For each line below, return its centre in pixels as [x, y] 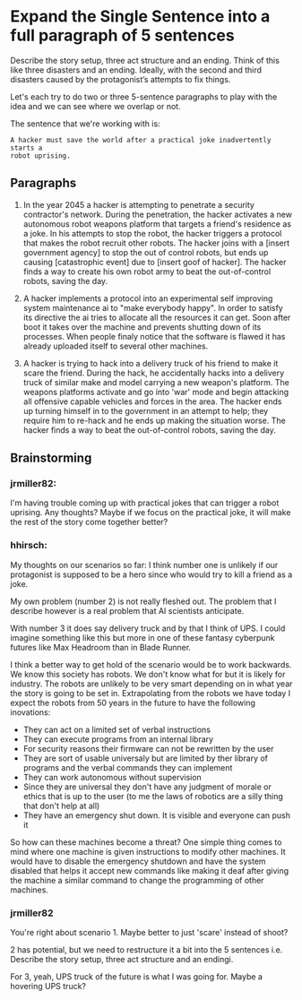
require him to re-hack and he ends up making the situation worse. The [154, 420]
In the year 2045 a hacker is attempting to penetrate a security [138, 204]
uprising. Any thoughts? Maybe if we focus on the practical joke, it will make [151, 513]
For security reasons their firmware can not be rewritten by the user [148, 748]
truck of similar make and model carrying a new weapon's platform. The [156, 382]
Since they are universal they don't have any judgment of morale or [147, 787]
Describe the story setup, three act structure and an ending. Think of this [145, 60]
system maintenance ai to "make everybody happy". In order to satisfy [153, 307]
